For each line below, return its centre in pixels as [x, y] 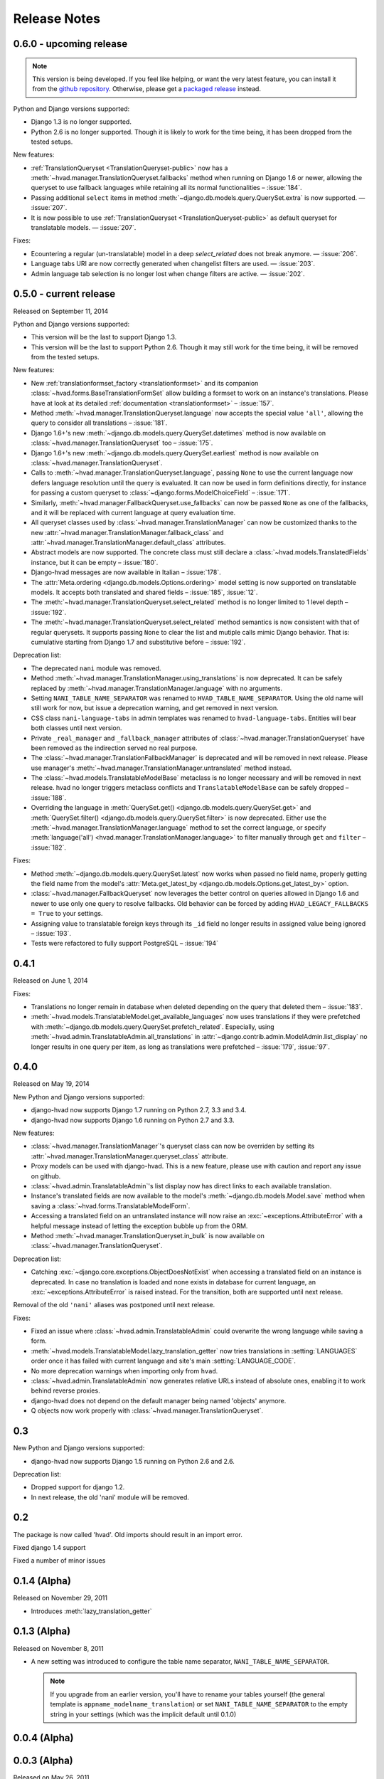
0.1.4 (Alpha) [42, 1581]
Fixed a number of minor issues [59, 1561]
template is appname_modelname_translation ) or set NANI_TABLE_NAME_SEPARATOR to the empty [199, 1704]
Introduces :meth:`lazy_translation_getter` [91, 1611]
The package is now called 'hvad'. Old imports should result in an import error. [128, 1534]
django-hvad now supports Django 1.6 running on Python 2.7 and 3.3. [133, 1120]
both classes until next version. [76, 728]
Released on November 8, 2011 [58, 1648]
